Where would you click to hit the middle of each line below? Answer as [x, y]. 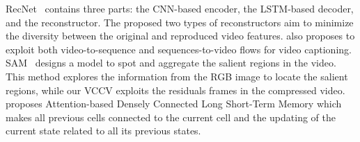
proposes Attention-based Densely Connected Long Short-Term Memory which [174, 104]
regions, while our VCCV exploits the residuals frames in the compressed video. [175, 90]
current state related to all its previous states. [103, 131]
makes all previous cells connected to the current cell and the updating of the [171, 117]
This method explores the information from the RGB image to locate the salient [177, 76]
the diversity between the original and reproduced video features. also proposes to [180, 36]
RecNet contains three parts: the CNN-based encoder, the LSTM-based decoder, [180, 8]
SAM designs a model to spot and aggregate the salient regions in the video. [171, 63]
